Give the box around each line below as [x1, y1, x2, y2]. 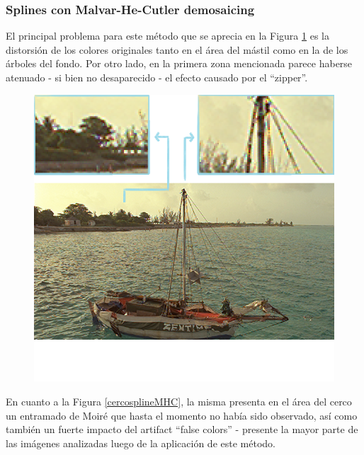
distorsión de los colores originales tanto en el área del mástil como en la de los [6, 42, 348, 57]
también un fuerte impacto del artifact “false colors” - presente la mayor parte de [6, 422, 358, 437]
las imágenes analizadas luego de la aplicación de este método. [6, 435, 275, 450]
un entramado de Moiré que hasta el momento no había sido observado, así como [6, 408, 358, 422]
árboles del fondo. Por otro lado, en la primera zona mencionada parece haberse [6, 56, 353, 71]
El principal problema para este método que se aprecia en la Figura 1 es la [6, 28, 329, 43]
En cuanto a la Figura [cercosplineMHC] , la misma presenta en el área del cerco [6, 393, 352, 408]
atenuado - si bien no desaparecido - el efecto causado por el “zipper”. [6, 70, 308, 84]
